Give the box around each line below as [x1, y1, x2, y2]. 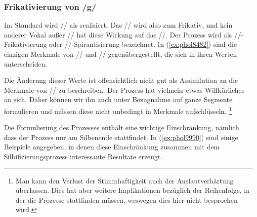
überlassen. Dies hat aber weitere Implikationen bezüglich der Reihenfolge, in [15, 185, 250, 195]
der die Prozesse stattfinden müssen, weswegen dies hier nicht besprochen [15, 194, 238, 205]
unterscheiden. [4, 58, 47, 69]
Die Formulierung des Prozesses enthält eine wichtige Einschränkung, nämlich [4, 122, 239, 133]
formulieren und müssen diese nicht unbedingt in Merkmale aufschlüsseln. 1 [4, 104, 232, 116]
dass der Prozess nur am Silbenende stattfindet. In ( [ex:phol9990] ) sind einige [4, 132, 238, 142]
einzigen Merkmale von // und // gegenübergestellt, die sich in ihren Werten [4, 49, 237, 59]
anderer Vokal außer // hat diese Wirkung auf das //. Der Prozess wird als [4, 29, 232, 39]
